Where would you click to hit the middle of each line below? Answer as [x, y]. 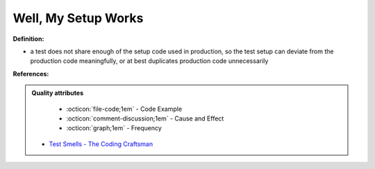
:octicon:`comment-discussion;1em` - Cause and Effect [145, 118]
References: [31, 73]
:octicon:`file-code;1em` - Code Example [124, 109]
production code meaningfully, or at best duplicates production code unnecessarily [149, 61]
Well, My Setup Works [78, 18]
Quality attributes [57, 93]
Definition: [28, 39]
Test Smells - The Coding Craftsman [101, 144]
